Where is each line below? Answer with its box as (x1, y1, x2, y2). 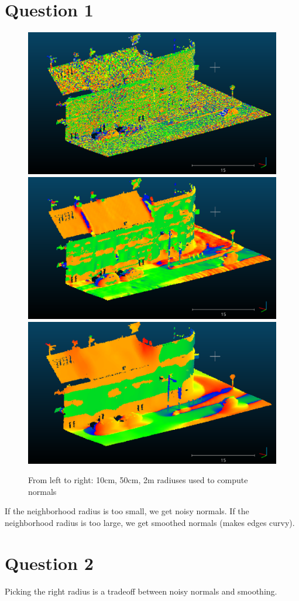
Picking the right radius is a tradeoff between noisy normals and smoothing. (5, 585, 277, 597)
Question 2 (5, 551, 94, 575)
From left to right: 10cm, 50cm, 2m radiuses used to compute (28, 474, 248, 486)
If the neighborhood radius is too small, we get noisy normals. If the (5, 505, 249, 517)
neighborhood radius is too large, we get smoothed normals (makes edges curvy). (5, 516, 295, 528)
